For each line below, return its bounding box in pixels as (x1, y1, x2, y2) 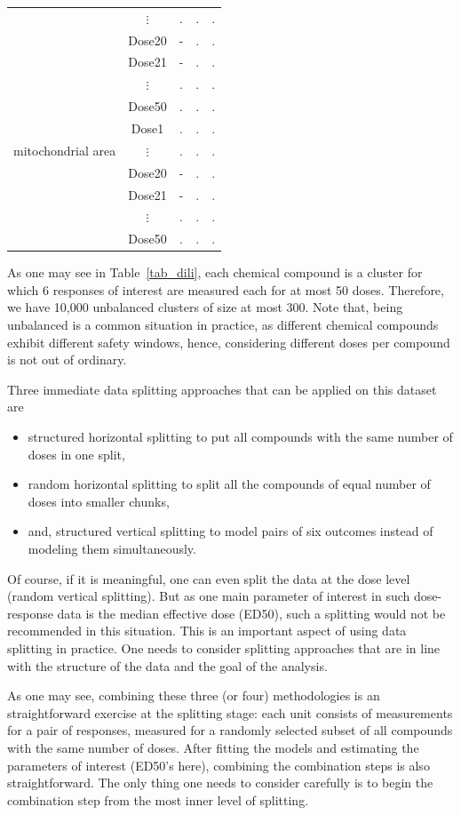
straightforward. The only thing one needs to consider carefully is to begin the (7, 773, 433, 792)
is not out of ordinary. (7, 350, 127, 369)
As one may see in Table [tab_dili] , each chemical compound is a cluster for (7, 263, 423, 282)
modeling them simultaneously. (28, 539, 196, 557)
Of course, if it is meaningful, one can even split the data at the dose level (7, 569, 410, 587)
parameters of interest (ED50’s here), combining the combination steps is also (7, 755, 430, 774)
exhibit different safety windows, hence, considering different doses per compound (7, 332, 450, 351)
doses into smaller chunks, (28, 491, 170, 510)
